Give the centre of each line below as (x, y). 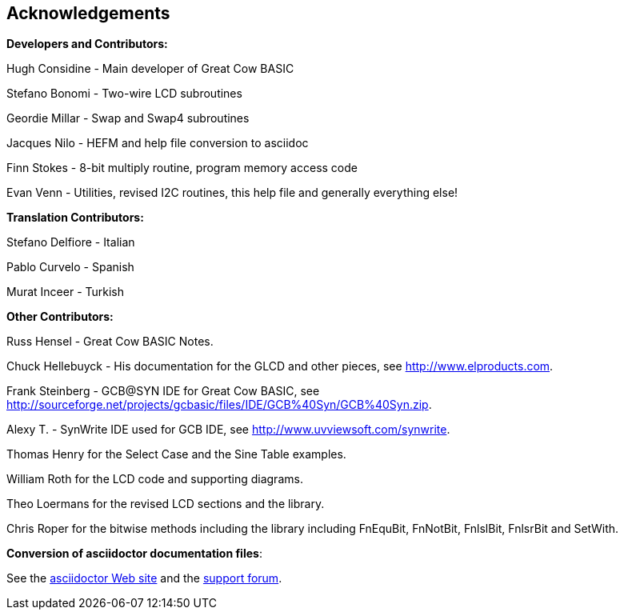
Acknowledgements (88, 13)
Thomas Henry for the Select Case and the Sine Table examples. (176, 454)
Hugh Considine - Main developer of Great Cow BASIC (150, 69)
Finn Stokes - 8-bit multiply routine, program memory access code (182, 168)
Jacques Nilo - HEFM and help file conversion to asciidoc (158, 143)
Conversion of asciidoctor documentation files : (134, 554)
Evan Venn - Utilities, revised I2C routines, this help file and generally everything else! (232, 193)
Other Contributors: (60, 317)
